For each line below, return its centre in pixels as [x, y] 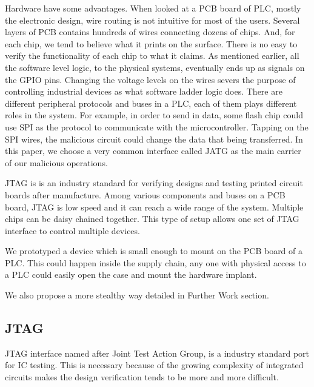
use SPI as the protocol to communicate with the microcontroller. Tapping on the [157, 126]
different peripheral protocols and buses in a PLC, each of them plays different [151, 103]
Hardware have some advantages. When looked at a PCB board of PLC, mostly [153, 8]
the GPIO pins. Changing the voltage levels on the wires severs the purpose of [150, 79]
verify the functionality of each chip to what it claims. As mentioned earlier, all [152, 56]
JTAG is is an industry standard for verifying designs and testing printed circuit [154, 183]
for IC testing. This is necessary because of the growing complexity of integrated [154, 365]
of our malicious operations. [56, 162]
